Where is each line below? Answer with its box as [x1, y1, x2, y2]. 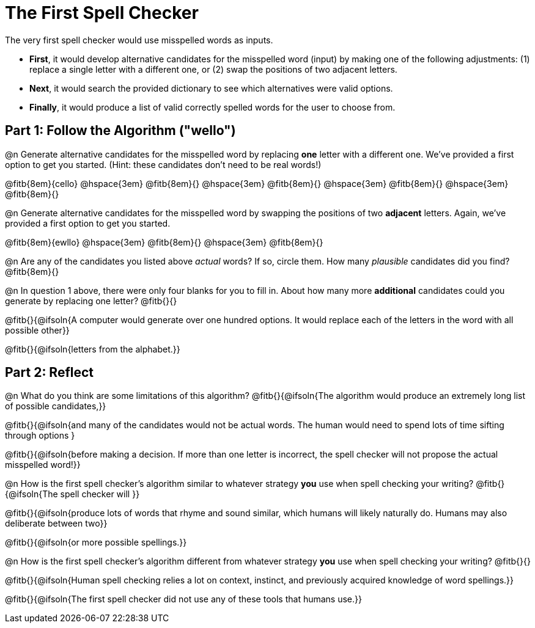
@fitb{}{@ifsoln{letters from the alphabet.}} [5, 343, 180, 354]
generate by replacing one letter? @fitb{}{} [5, 295, 177, 306]
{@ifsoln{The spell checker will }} [5, 489, 140, 500]
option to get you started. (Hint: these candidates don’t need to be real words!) [5, 159, 322, 170]
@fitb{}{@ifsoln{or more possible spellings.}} [5, 537, 187, 548]
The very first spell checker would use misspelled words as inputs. [5, 34, 273, 45]
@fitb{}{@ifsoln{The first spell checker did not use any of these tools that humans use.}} [5, 594, 362, 605]
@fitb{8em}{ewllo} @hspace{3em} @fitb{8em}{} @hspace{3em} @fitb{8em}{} [5, 236, 323, 247]
